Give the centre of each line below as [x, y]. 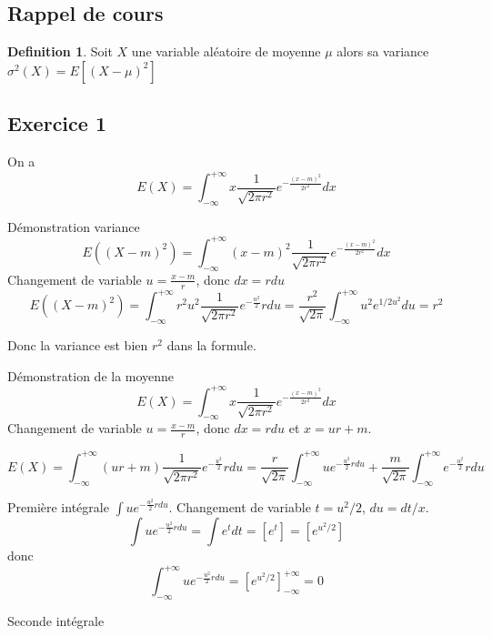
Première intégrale [58, 506]
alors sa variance [383, 51]
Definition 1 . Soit [60, 51]
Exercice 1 [57, 123]
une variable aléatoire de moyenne [226, 51]
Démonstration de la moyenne [91, 375]
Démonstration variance [74, 226]
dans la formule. [211, 344]
